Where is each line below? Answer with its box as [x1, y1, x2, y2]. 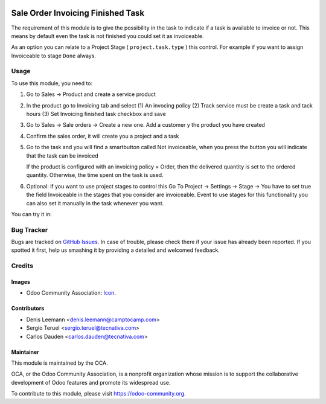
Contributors [11, 305, 45, 312]
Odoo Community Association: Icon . [26, 289, 116, 297]
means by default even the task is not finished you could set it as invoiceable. [11, 32, 204, 39]
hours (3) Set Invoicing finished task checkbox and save [26, 111, 166, 117]
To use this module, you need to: [11, 79, 93, 87]
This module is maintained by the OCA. [11, 359, 108, 367]
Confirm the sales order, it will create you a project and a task [26, 132, 179, 139]
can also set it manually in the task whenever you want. [26, 199, 164, 207]
